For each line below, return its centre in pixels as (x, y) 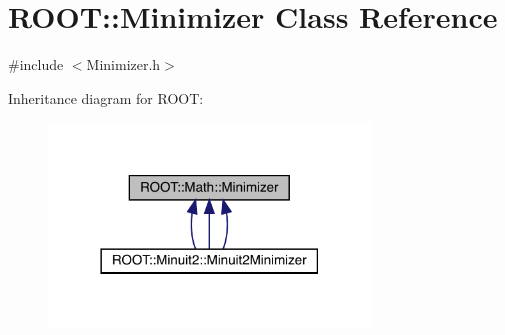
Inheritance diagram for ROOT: (106, 97)
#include (36, 64)
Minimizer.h (123, 64)
